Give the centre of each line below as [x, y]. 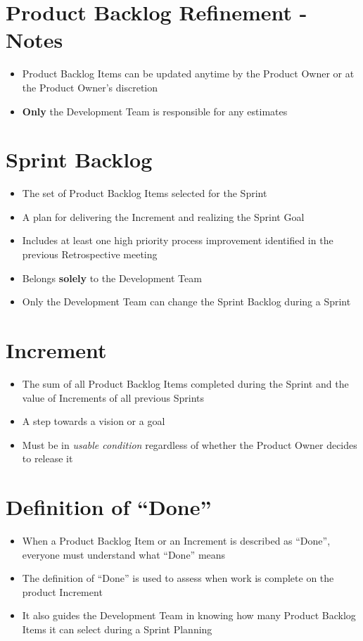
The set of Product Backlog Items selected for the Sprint [145, 193]
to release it [47, 458]
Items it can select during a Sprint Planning [117, 629]
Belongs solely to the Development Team [112, 278]
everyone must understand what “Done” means [124, 554]
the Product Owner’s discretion [90, 87]
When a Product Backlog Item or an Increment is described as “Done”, [176, 540]
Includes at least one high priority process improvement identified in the [178, 240]
